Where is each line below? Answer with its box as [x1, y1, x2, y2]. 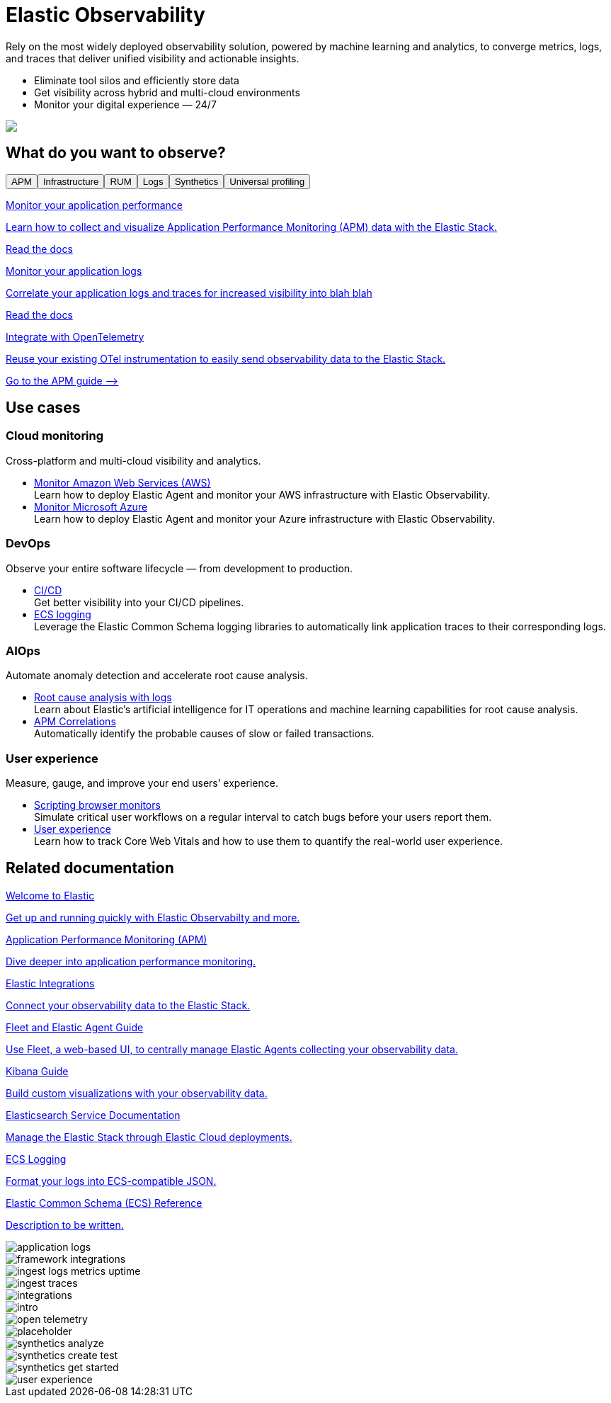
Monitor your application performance [6, 198, 183, 211]
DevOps [6, 536, 51, 551]
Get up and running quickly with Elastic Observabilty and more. [6, 911, 300, 924]
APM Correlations [34, 715, 116, 728]
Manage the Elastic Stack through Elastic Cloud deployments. [6, 1130, 292, 1143]
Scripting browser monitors [34, 799, 161, 812]
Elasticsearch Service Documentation [6, 1108, 181, 1121]
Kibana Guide [6, 1064, 69, 1077]
